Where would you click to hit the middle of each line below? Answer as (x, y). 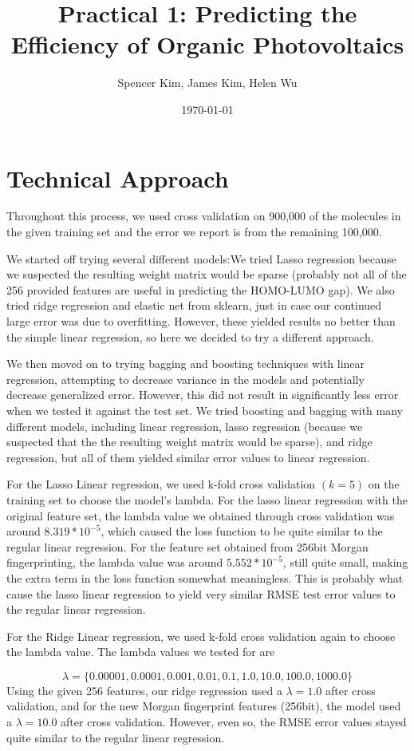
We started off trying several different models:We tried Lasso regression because (201, 258)
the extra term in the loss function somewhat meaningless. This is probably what (205, 577)
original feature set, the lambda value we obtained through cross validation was (201, 515)
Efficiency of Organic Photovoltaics (207, 44)
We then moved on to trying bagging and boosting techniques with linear (186, 364)
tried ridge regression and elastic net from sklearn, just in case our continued (194, 305)
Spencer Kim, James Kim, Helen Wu (207, 83)
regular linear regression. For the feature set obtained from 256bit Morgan (187, 546)
